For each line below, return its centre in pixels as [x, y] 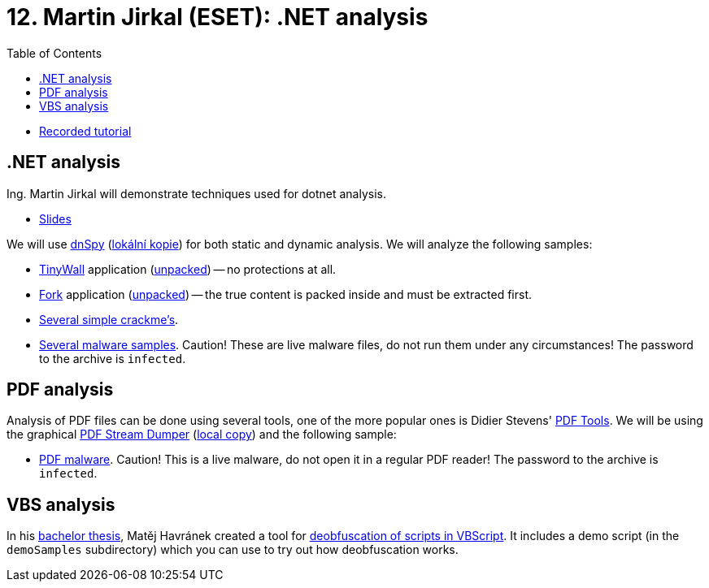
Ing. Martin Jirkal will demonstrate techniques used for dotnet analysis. [197, 193]
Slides [55, 218]
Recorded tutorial [85, 131]
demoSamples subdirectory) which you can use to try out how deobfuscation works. [233, 550]
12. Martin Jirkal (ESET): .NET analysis [217, 17]
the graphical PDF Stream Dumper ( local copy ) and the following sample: [202, 435]
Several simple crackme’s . [109, 319]
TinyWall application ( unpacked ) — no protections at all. [188, 269]
